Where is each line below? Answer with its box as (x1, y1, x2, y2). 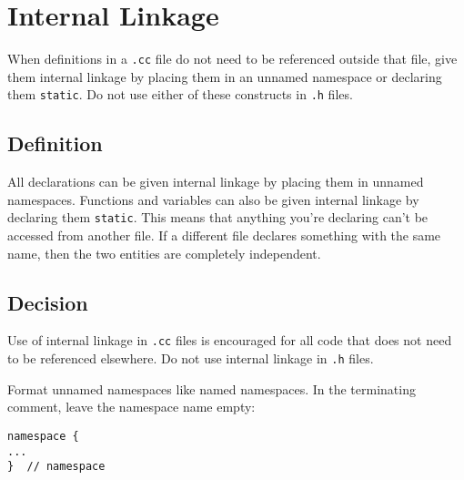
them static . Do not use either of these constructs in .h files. (7, 85, 353, 104)
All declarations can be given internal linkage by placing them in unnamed (7, 172, 424, 191)
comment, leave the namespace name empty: (7, 397, 256, 416)
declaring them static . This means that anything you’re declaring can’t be (7, 208, 429, 227)
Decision (7, 288, 88, 316)
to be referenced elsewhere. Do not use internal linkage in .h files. (7, 349, 374, 368)
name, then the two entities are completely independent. (7, 243, 321, 262)
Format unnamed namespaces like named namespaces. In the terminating (7, 379, 416, 398)
